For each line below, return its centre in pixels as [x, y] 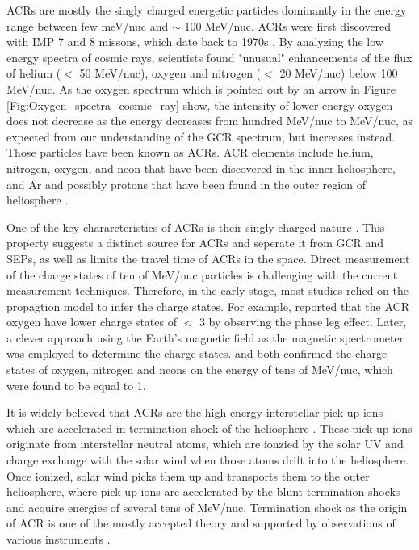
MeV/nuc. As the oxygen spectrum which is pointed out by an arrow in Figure [201, 88]
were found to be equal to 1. [76, 385]
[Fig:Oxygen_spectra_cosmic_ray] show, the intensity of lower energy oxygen [200, 105]
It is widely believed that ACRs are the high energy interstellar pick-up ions [195, 412]
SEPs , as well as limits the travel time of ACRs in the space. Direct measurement [208, 258]
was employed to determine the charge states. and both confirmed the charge [197, 353]
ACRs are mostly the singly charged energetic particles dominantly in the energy [207, 10]
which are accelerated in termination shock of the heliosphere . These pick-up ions [209, 428]
